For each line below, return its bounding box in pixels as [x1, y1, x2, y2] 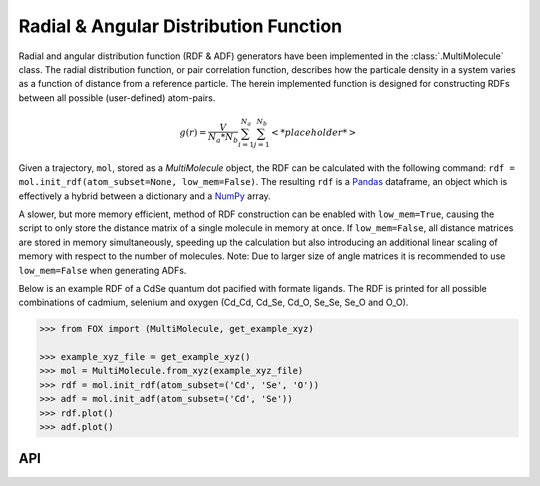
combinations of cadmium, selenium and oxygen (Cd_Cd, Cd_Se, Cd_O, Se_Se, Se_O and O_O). [18, 296, 409, 309]
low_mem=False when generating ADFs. [18, 264, 187, 276]
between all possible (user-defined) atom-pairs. [18, 91, 216, 104]
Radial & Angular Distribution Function [18, 15, 343, 37]
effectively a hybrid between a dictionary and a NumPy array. [18, 190, 272, 202]
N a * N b [207, 131, 239, 145]
